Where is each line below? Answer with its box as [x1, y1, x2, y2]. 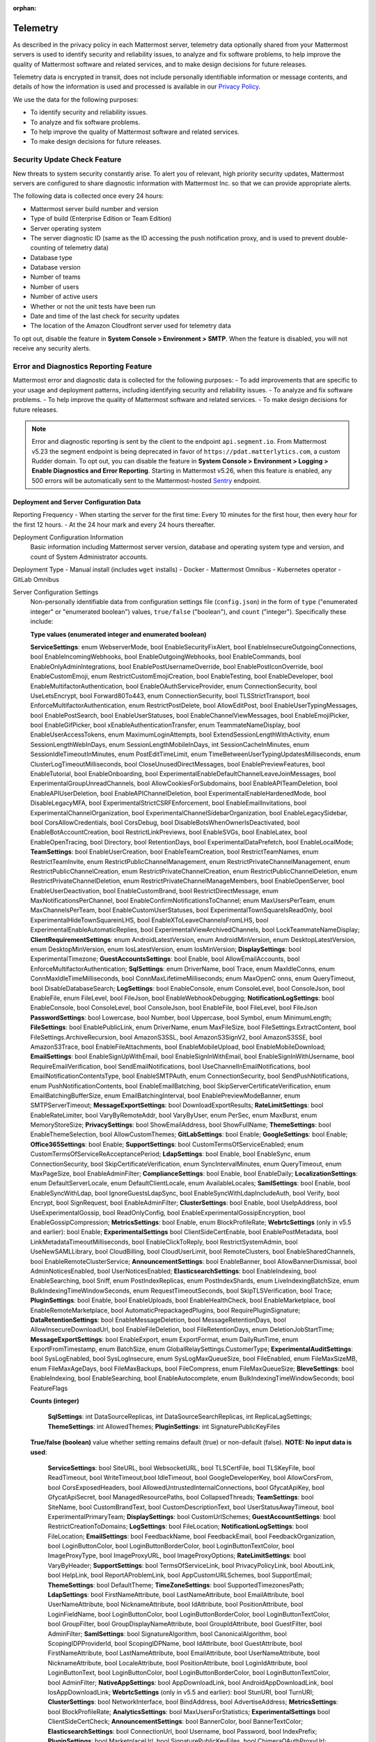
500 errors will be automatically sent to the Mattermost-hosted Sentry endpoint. [31, 476, 261, 484]
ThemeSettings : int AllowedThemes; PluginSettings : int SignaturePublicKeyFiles [47, 1422, 281, 1431]
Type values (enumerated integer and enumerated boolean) [30, 630, 207, 638]
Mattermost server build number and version [30, 204, 159, 213]
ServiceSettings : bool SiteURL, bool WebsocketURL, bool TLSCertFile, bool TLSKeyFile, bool [47, 1463, 315, 1472]
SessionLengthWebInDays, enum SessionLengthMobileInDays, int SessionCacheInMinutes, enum [30, 740, 310, 748]
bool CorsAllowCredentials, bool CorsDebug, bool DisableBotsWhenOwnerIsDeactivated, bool [30, 818, 300, 826]
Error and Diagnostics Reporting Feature [13, 361, 152, 371]
